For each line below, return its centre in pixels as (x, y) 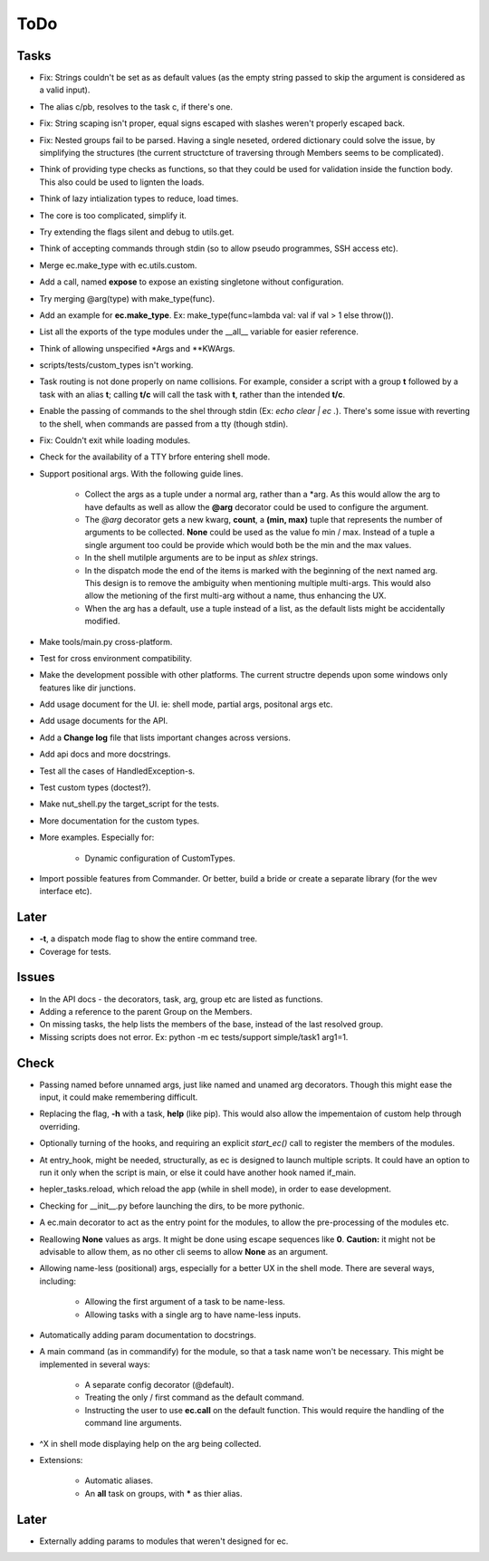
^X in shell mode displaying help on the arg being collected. (150, 1443)
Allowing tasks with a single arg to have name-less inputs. (193, 1315)
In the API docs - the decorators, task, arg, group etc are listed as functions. (181, 999)
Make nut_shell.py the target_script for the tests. (129, 804)
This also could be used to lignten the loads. (122, 182)
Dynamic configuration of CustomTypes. (160, 858)
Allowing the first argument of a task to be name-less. (185, 1302)
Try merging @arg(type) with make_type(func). (127, 298)
